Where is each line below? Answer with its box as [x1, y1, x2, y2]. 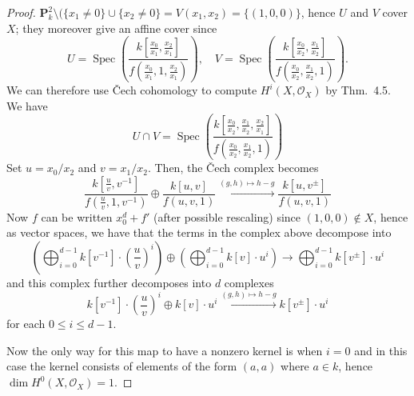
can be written [41, 208, 113, 225]
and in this [354, 342, 408, 358]
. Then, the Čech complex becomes [147, 159, 319, 176]
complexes [224, 274, 274, 290]
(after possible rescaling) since [153, 208, 301, 225]
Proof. [6, 4, 36, 20]
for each [6, 315, 46, 332]
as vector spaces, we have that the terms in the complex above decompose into [6, 224, 392, 241]
